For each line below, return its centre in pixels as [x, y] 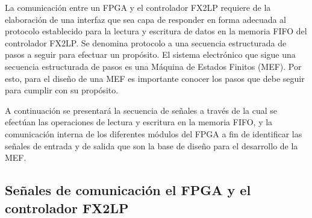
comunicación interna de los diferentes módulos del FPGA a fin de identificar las [154, 133]
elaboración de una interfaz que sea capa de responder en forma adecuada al [146, 19]
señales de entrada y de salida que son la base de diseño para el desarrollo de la [151, 145]
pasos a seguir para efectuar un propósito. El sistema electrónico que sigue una [150, 54]
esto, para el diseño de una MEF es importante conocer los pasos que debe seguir [155, 78]
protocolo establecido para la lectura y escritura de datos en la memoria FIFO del [156, 31]
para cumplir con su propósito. [62, 90]
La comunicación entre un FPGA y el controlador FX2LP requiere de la [138, 7]
